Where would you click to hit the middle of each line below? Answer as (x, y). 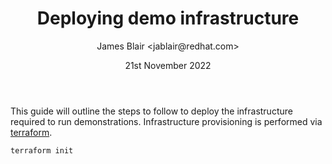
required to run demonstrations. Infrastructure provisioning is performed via (166, 121)
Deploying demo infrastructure (168, 18)
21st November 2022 (168, 65)
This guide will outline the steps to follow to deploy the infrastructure (151, 111)
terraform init (42, 150)
